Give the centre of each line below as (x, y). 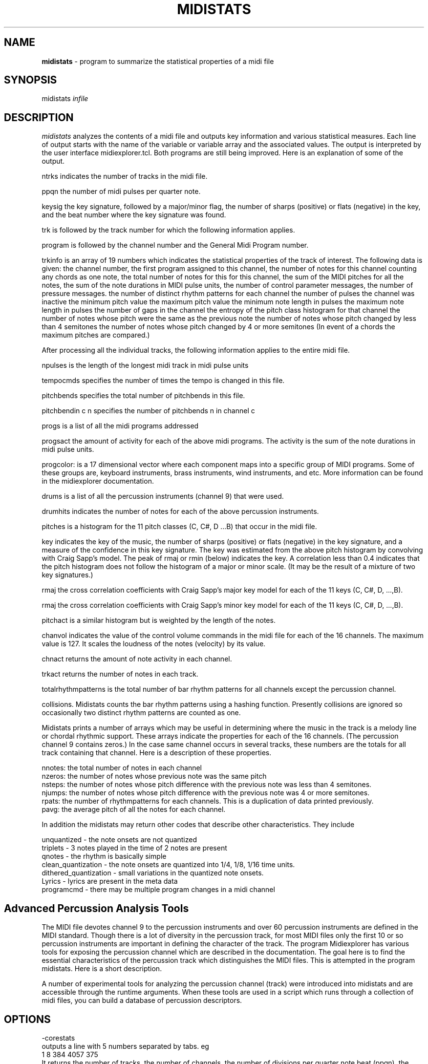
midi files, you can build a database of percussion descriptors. (142, 1000)
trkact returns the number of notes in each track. (120, 674)
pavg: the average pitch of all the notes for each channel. (134, 809)
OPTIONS (27, 1019)
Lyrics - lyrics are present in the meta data (110, 881)
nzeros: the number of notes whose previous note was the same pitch (154, 776)
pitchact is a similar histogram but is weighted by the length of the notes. (159, 620)
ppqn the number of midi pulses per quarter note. (121, 192)
